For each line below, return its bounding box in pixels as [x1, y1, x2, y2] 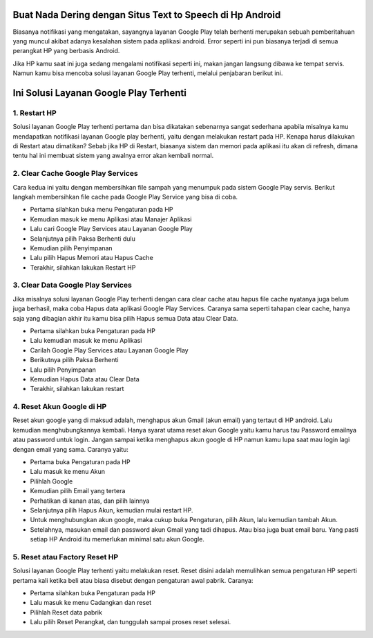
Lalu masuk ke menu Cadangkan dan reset [30, 599, 152, 607]
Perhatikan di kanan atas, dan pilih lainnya [30, 497, 150, 505]
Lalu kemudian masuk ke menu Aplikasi [30, 337, 142, 345]
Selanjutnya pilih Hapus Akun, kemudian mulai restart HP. [30, 506, 193, 514]
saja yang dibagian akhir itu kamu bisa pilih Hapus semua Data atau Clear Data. [12, 314, 238, 322]
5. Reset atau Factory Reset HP [12, 552, 119, 561]
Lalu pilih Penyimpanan [30, 366, 96, 374]
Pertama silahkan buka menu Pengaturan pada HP [30, 206, 173, 214]
